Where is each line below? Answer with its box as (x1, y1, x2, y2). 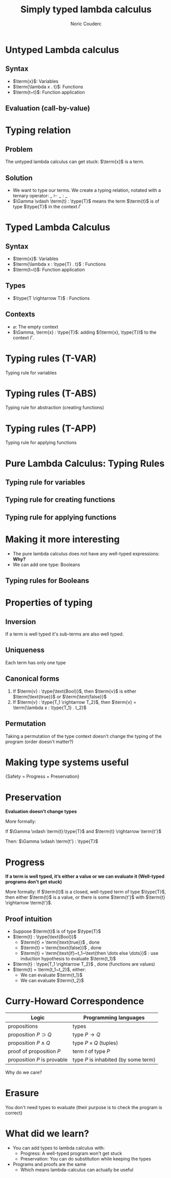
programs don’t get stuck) (5, 879, 62, 885)
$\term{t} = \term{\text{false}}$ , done (20, 945, 101, 951)
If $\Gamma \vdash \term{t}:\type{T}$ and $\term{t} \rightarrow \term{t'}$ (5, 828, 162, 835)
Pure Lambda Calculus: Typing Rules (5, 458, 165, 469)
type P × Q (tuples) (72, 1040, 118, 1047)
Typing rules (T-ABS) (5, 387, 97, 399)
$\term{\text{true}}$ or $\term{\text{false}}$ (12, 693, 107, 700)
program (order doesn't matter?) (5, 738, 74, 745)
